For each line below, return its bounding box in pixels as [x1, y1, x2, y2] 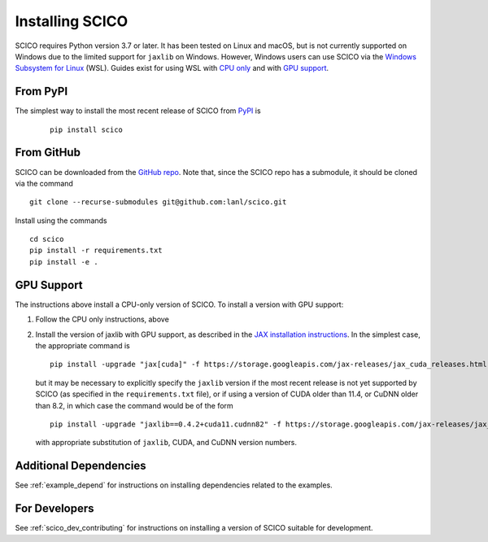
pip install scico [50, 125, 124, 134]
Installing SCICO [15, 12, 129, 30]
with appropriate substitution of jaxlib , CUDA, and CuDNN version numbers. [35, 438, 297, 448]
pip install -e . [29, 257, 98, 266]
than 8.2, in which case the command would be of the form [35, 400, 233, 410]
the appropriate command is [35, 340, 130, 350]
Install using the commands [15, 216, 107, 225]
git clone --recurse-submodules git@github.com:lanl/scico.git [29, 198, 287, 207]
